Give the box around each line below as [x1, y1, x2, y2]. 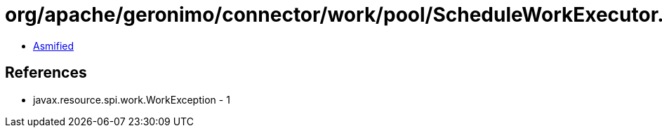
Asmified [33, 39, 74, 52]
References [5, 64, 87, 82]
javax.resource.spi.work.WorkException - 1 [33, 93, 230, 106]
